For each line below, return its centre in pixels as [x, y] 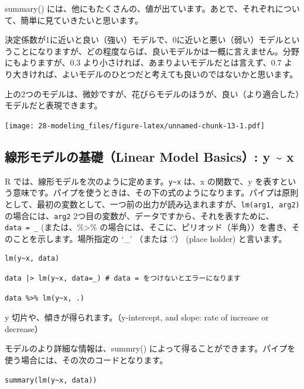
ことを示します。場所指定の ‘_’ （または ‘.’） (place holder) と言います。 [150, 238]
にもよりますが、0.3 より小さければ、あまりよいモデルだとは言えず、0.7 [143, 62]
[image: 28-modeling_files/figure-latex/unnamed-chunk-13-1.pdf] [135, 126]
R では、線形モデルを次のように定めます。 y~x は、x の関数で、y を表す [142, 181]
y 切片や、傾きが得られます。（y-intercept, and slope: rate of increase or [137, 317]
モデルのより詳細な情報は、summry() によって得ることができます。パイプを [150, 348]
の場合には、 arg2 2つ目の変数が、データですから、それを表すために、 [139, 215]
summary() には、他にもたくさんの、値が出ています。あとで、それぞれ [140, 8]
